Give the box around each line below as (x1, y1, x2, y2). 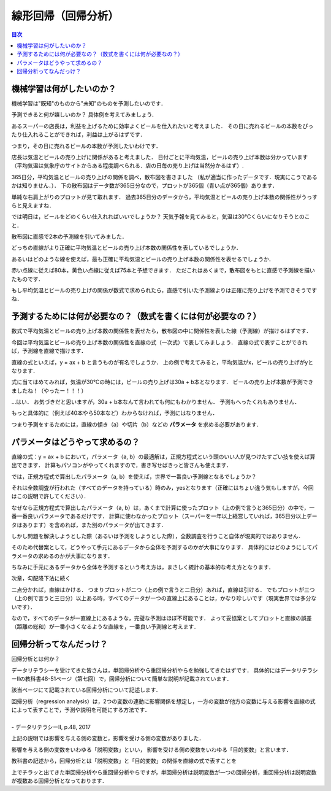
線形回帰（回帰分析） (11, 9, 120, 23)
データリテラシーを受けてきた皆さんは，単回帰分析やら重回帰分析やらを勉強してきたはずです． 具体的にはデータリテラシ (11, 666, 318, 674)
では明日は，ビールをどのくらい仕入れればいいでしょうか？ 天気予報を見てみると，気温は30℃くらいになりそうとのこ (11, 213, 310, 220)
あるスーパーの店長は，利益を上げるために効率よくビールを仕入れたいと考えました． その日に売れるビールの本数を (11, 122, 303, 129)
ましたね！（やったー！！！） (11, 387, 87, 394)
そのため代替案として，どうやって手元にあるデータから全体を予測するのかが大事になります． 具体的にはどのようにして (11, 544, 313, 551)
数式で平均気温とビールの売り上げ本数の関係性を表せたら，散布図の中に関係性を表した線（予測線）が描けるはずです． (11, 327, 312, 334)
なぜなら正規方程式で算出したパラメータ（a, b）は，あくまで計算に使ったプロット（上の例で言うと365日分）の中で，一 (11, 504, 315, 511)
